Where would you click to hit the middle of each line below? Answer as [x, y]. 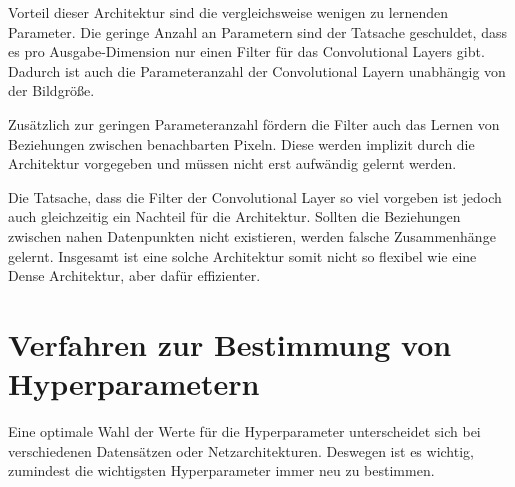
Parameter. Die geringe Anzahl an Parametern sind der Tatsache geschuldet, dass [257, 31]
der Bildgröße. [51, 90]
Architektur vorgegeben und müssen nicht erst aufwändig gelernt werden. [232, 163]
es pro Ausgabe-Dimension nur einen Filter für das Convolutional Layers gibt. [246, 51]
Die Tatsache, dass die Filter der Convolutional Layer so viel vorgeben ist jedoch [255, 196]
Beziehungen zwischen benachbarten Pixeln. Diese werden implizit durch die [241, 143]
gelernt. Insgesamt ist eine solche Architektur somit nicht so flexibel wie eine [242, 255]
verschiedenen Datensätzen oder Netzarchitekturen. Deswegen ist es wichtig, [241, 450]
